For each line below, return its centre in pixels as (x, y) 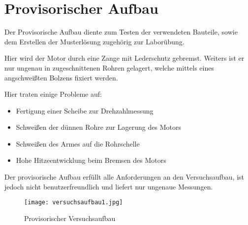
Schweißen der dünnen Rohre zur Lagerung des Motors (98, 127)
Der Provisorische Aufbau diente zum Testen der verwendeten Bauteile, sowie (121, 32)
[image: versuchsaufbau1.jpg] (74, 203)
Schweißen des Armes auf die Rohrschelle (78, 143)
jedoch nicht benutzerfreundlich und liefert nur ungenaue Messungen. (109, 186)
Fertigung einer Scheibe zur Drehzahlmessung (85, 110)
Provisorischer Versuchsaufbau (70, 218)
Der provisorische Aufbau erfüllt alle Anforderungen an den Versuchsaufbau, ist (124, 177)
